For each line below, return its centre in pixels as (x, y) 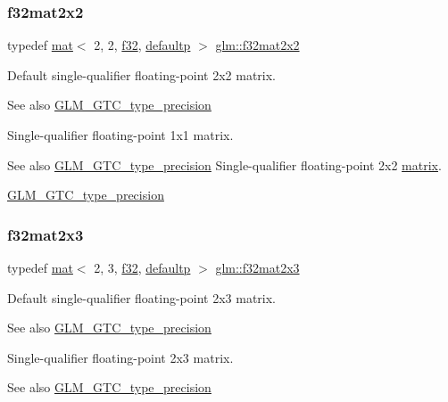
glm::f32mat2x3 (257, 267)
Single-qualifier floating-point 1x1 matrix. (120, 135)
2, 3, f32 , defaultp (142, 267)
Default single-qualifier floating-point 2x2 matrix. (142, 74)
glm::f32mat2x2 (257, 45)
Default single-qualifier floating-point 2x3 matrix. (142, 297)
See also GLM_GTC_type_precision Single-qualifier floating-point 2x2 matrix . (224, 164)
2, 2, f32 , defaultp (142, 45)
